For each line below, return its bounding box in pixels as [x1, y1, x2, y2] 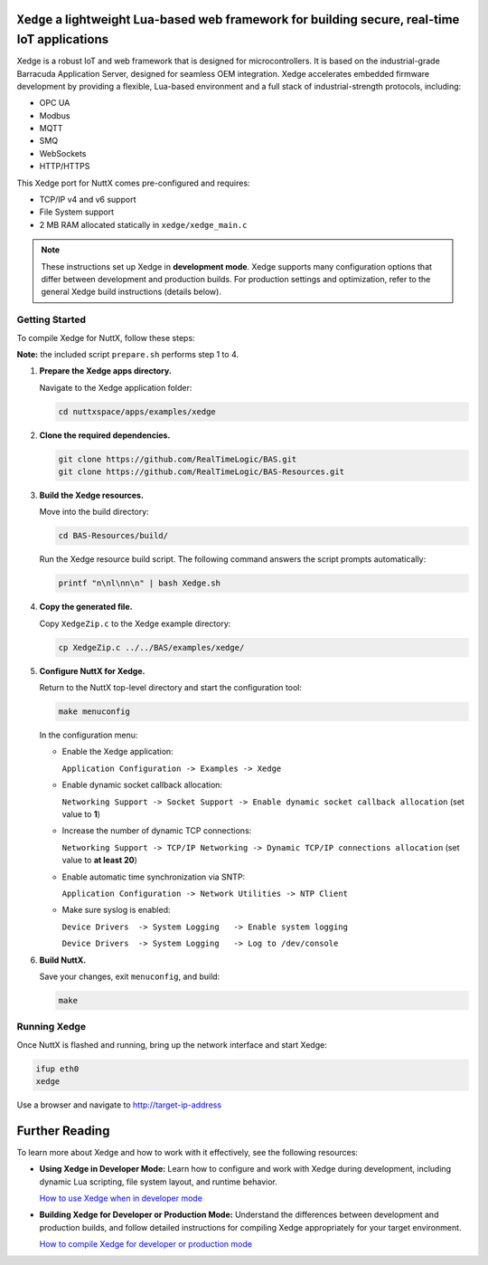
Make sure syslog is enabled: [61, 905, 171, 916]
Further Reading [16, 1123, 110, 1138]
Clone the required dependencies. [39, 430, 171, 441]
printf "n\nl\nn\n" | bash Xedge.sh [58, 578, 221, 588]
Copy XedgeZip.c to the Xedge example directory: [39, 618, 231, 629]
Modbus [39, 109, 70, 121]
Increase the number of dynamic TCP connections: [61, 825, 252, 836]
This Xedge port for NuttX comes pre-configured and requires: [16, 177, 250, 188]
